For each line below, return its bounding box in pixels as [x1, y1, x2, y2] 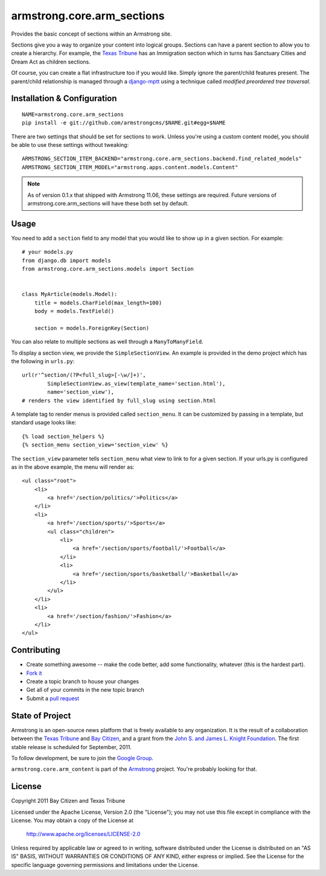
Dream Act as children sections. [11, 58, 91, 65]
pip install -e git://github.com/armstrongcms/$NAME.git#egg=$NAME [22, 120, 226, 126]
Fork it [26, 669, 42, 677]
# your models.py [22, 248, 73, 256]
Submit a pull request [26, 695, 80, 702]
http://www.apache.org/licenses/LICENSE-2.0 [26, 831, 141, 838]
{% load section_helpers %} [22, 433, 105, 440]
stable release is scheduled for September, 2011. [11, 743, 132, 750]
